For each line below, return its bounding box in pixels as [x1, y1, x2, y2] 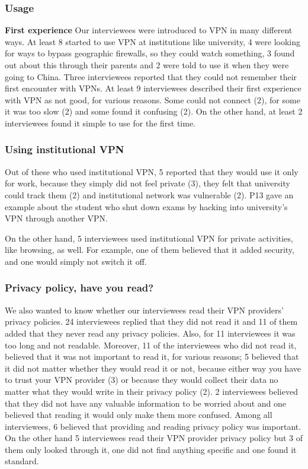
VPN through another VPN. [5, 212, 108, 224]
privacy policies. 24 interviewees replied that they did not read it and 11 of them [5, 315, 298, 328]
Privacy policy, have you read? [5, 280, 154, 295]
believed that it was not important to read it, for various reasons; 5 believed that [5, 350, 299, 363]
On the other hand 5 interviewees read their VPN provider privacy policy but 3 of [5, 432, 303, 444]
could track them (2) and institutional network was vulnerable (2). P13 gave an [5, 188, 294, 201]
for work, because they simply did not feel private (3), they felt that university [5, 177, 290, 189]
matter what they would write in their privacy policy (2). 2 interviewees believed [5, 385, 298, 397]
